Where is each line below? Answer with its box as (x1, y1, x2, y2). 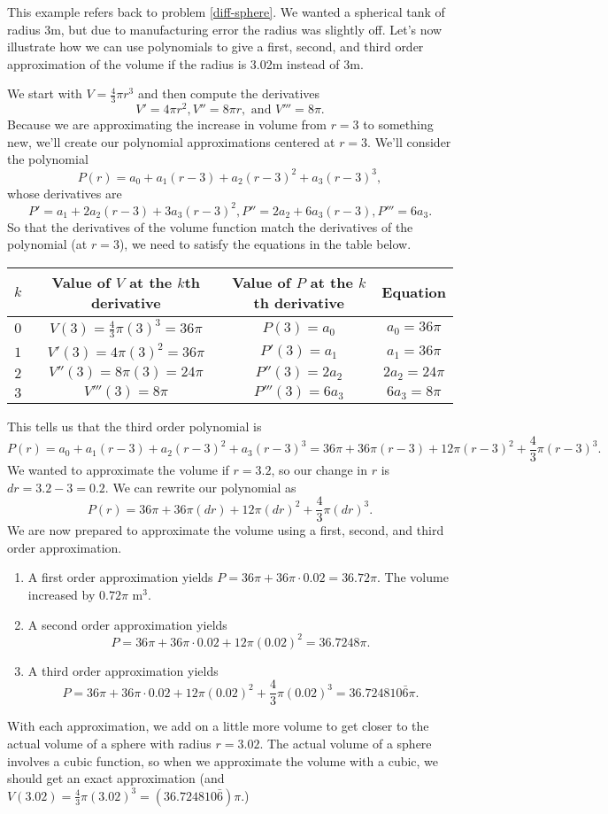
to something (363, 115, 434, 134)
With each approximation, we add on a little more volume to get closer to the (7, 717, 429, 735)
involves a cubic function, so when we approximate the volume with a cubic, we (7, 751, 439, 770)
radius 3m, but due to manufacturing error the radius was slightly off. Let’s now (7, 19, 443, 38)
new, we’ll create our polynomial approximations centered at (7, 132, 335, 151)
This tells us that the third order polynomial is (7, 417, 262, 436)
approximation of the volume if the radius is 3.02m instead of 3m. (7, 54, 364, 73)
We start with (7, 84, 82, 103)
